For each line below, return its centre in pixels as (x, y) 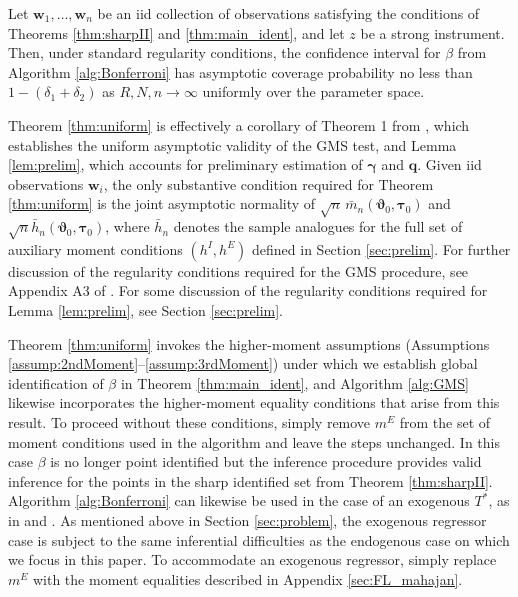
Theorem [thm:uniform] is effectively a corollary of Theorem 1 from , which (239, 124)
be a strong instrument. (432, 32)
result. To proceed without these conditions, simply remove (189, 422)
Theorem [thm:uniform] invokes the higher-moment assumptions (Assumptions (249, 343)
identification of (56, 382)
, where (127, 226)
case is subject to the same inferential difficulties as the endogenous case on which (259, 539)
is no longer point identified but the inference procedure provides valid (266, 461)
